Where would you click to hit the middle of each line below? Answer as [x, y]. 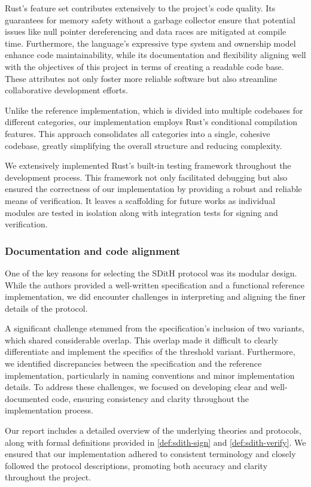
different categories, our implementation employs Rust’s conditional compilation [151, 122]
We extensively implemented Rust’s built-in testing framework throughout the [148, 165]
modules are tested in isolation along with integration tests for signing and [141, 212]
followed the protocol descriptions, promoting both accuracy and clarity [136, 465]
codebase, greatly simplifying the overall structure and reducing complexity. [144, 145]
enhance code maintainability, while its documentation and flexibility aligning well [155, 55]
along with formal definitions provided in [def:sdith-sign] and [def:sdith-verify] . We [155, 442]
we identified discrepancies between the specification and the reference [133, 363]
